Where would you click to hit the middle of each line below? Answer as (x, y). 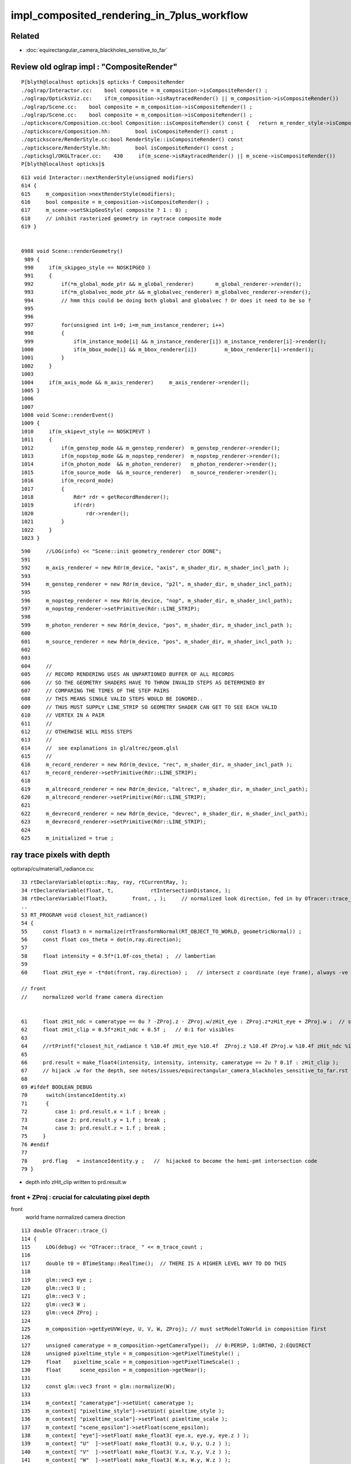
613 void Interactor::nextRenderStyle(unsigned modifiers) (108, 177)
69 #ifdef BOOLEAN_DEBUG (57, 1087)
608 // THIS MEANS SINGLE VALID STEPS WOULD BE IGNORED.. (112, 699)
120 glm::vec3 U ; (54, 1288)
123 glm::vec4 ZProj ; (60, 1313)
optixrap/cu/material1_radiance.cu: (53, 868)
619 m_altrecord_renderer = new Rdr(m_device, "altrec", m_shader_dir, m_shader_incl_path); (165, 789)
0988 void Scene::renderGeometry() (72, 251)
